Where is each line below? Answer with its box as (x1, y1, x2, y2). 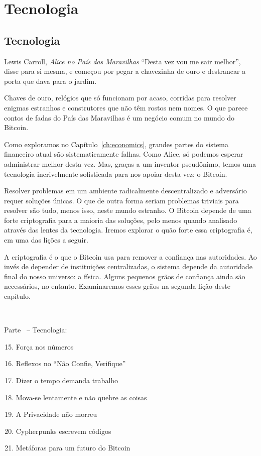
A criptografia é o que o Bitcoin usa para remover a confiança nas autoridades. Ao (4, 251, 257, 262)
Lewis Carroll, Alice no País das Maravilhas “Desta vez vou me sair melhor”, (4, 56, 241, 66)
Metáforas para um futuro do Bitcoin (16, 442, 130, 453)
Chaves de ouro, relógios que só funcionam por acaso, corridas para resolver (4, 92, 236, 103)
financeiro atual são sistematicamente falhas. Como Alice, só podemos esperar (4, 149, 243, 159)
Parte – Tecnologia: (4, 324, 67, 335)
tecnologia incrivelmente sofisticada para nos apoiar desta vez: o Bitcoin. (4, 168, 227, 179)
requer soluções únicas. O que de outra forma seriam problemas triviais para (4, 195, 239, 205)
